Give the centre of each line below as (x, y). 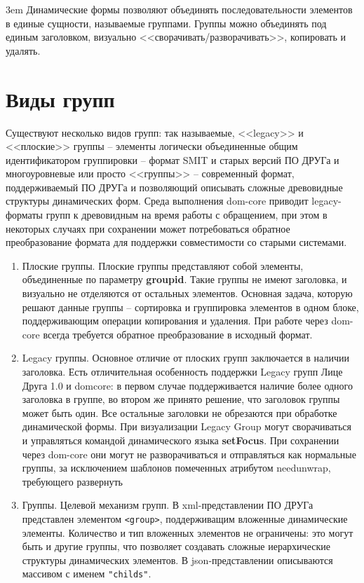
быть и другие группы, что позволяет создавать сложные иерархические (176, 546)
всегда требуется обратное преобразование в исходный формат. (178, 334)
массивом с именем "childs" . (87, 574)
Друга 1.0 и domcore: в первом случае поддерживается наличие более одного (187, 385)
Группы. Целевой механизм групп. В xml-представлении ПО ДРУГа (168, 505)
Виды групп (60, 98)
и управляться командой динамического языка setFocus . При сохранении (181, 440)
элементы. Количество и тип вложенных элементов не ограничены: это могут (188, 532)
